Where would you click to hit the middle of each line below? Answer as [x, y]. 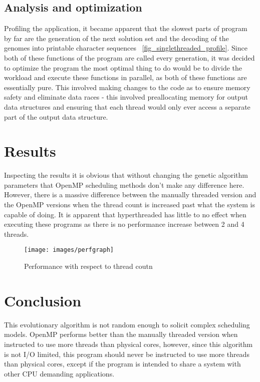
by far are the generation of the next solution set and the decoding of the [116, 38]
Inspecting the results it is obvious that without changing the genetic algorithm [126, 175]
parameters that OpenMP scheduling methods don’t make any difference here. [124, 184]
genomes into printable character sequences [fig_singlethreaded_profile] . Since [126, 48]
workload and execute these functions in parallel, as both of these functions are [125, 77]
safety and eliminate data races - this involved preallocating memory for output [126, 97]
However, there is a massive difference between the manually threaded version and [130, 195]
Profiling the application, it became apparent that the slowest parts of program [126, 28]
